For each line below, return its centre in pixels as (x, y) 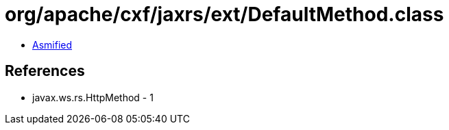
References (45, 71)
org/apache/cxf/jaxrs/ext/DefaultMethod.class (224, 14)
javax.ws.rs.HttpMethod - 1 (93, 97)
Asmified (52, 44)
